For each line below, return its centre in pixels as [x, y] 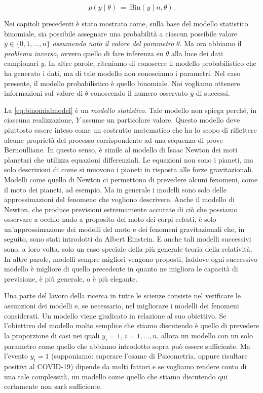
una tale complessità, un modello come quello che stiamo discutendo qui [116, 376]
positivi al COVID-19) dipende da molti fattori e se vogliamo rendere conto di [125, 366]
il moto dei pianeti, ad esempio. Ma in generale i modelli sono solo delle [115, 189]
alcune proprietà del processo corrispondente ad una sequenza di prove [114, 140]
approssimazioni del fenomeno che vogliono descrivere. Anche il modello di [119, 199]
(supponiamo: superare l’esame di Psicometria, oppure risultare [149, 356]
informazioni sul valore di [43, 93]
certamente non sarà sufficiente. [53, 386]
